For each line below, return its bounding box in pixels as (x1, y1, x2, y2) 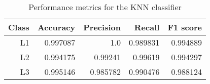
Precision (83, 21, 121, 33)
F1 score (167, 21, 202, 33)
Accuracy (37, 21, 76, 33)
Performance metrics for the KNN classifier (28, 1, 182, 13)
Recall (134, 21, 160, 33)
